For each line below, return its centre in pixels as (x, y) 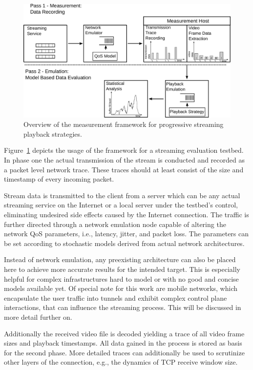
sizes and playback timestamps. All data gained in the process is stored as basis (123, 343)
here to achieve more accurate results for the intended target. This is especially (122, 269)
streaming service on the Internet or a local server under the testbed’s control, (121, 205)
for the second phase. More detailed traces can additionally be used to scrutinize (124, 352)
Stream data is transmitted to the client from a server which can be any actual (122, 195)
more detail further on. (38, 317)
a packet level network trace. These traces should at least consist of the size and (124, 169)
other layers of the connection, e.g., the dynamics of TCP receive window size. (121, 362)
